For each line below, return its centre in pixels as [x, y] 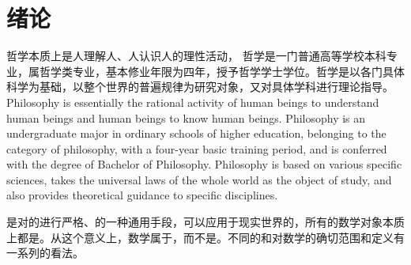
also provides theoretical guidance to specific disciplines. [142, 195]
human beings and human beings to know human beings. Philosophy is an [186, 117]
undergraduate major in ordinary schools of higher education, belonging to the [196, 133]
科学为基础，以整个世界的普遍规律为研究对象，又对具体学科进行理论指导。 [200, 87]
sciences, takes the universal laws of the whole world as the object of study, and [199, 179]
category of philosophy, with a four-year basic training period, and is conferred [197, 148]
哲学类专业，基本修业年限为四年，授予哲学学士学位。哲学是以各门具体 [222, 71]
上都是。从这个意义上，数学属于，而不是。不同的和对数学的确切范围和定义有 [205, 237]
